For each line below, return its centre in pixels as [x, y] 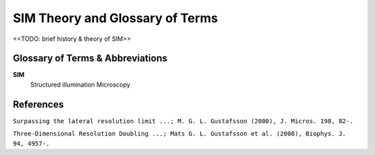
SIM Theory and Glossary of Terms [115, 18]
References [38, 104]
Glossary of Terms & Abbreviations [90, 58]
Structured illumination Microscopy [80, 84]
